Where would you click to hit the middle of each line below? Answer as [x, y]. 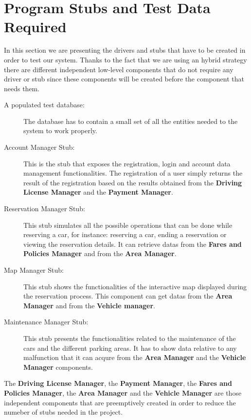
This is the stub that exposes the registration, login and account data [127, 163]
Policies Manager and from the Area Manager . [100, 253]
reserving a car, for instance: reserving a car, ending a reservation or [125, 234]
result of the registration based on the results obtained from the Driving [133, 182]
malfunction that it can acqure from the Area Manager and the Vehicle [135, 357]
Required [35, 27]
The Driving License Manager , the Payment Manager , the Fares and [118, 383]
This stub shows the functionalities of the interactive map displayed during [135, 286]
